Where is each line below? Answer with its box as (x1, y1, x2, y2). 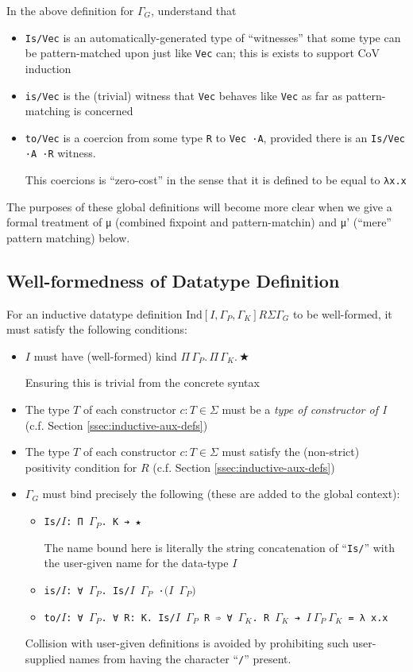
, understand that (151, 2, 237, 18)
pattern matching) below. (6, 229, 130, 245)
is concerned (73, 102, 133, 119)
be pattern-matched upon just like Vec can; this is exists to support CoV (25, 44, 380, 61)
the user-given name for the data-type (44, 554, 229, 571)
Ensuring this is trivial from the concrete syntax (25, 374, 260, 391)
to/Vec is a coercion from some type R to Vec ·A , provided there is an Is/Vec (25, 129, 406, 145)
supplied (25, 650, 66, 666)
